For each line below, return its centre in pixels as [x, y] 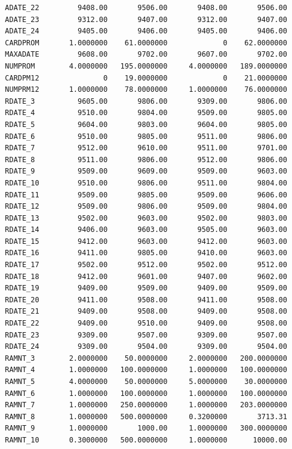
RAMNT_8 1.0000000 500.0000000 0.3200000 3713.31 [146, 417]
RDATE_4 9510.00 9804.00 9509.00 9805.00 [146, 113]
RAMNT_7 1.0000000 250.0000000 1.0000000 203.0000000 [146, 405]
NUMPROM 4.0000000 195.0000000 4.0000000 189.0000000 [146, 66]
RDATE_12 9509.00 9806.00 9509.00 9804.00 [146, 207]
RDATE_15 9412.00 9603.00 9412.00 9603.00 [146, 241]
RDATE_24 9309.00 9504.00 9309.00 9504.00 [146, 347]
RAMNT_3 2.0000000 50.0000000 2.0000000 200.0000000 [146, 358]
